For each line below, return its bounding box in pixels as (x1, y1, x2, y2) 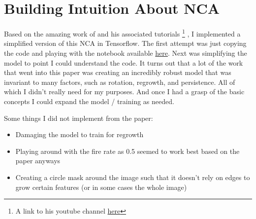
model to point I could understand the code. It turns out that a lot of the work (4, 57, 243, 68)
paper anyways (15, 155, 61, 166)
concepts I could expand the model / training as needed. (4, 96, 174, 106)
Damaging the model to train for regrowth (15, 129, 144, 140)
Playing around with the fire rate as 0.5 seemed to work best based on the (15, 146, 240, 156)
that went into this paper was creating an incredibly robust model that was (4, 67, 231, 77)
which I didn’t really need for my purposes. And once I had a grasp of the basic (4, 86, 245, 97)
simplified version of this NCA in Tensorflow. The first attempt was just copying (4, 38, 247, 48)
